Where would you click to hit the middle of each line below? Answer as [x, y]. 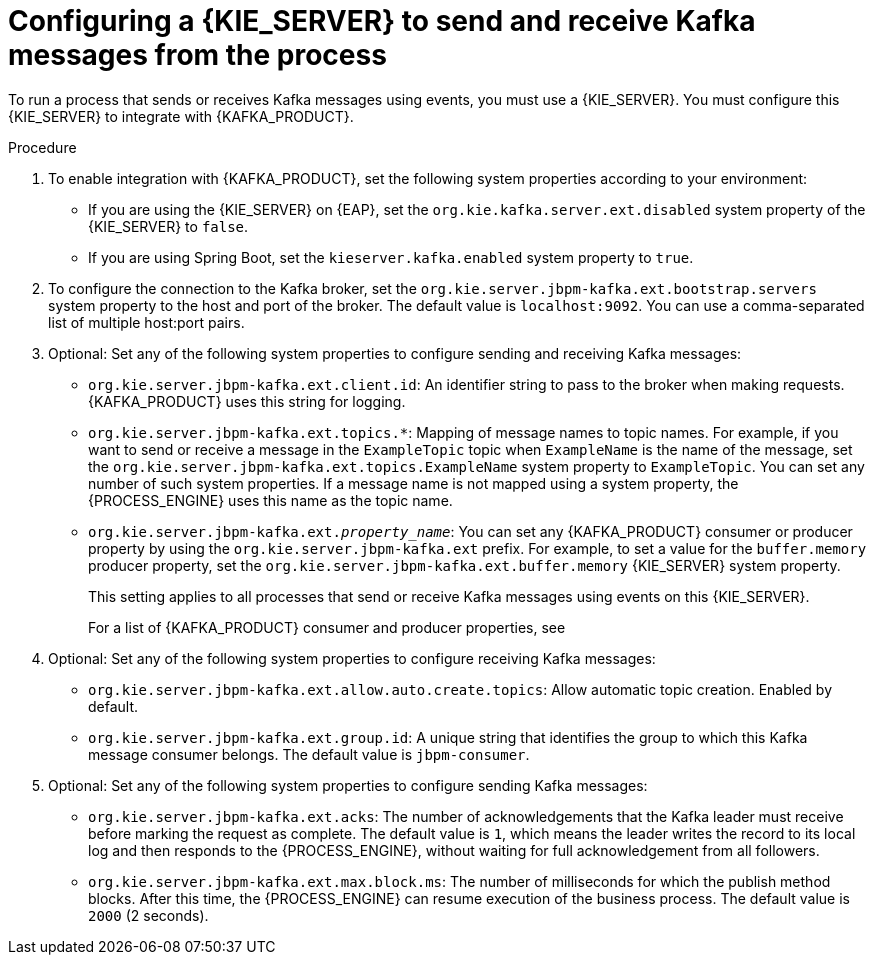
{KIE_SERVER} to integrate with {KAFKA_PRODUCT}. [181, 116]
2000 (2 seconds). [148, 915]
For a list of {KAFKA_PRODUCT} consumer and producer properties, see [327, 627]
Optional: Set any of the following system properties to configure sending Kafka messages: [348, 785]
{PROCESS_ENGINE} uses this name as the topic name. [270, 500]
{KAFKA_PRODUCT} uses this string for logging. [247, 401]
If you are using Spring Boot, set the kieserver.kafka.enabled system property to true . [391, 257]
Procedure [42, 147]
